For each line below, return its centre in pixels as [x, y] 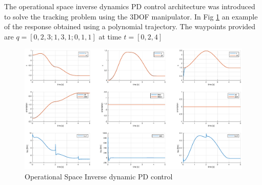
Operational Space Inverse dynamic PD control [99, 176]
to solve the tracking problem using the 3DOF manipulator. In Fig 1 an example [131, 16]
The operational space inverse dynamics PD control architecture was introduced [130, 6]
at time [110, 36]
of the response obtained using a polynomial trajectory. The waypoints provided [130, 26]
